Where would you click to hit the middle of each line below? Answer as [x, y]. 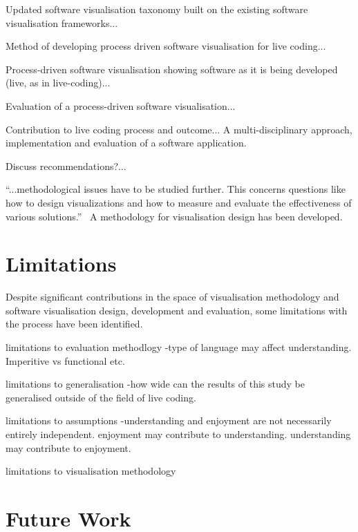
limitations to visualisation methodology [91, 471]
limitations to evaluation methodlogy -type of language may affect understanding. [179, 347]
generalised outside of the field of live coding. [101, 397]
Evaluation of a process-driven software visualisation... [121, 105]
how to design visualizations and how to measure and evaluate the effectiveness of [179, 202]
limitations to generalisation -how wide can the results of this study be [155, 384]
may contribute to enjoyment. [68, 447]
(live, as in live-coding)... [58, 83]
